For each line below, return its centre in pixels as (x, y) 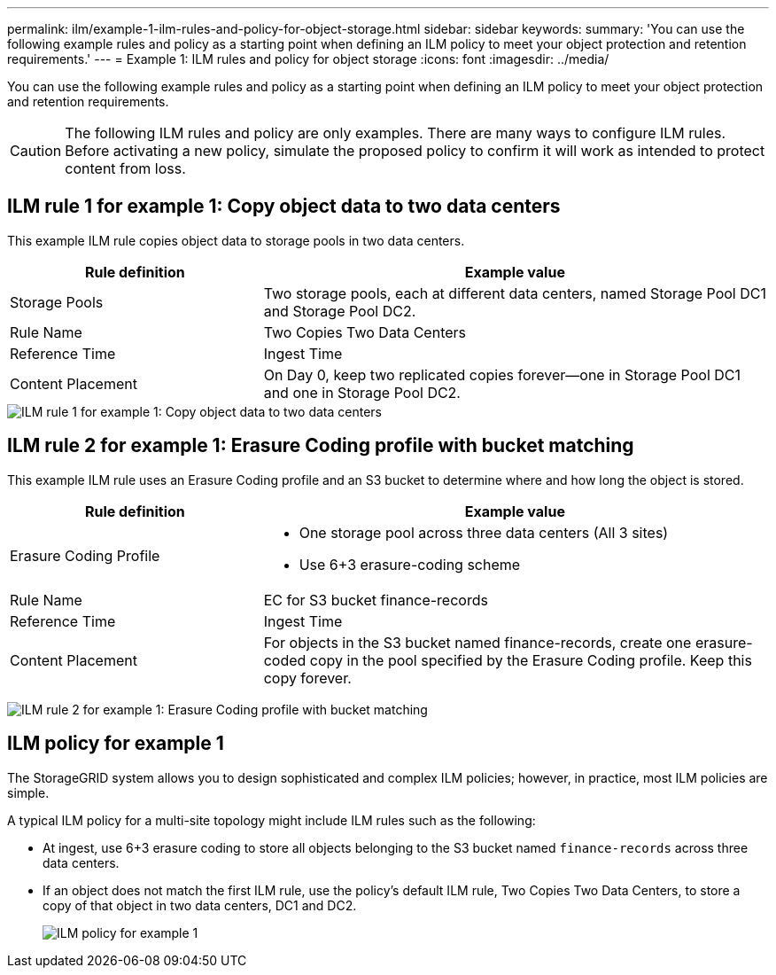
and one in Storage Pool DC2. (362, 392)
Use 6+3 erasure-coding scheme (410, 564)
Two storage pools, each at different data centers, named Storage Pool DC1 (515, 293)
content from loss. (125, 168)
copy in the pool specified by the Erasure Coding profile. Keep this (531, 660)
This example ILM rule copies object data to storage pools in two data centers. (236, 240)
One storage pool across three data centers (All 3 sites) (484, 532)
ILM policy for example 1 (116, 744)
